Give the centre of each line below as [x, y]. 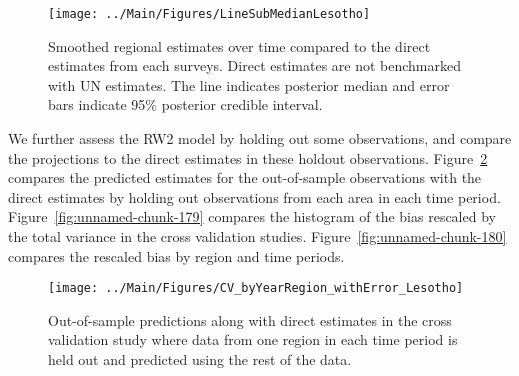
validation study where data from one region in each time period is [253, 339]
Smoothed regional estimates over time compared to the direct [239, 45]
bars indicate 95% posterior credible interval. [185, 104]
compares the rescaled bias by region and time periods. [176, 255]
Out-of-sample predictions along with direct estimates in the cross [250, 319]
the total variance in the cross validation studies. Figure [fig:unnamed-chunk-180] [257, 236]
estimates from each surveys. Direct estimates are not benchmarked [254, 65]
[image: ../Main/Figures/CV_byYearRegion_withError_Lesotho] [256, 288]
